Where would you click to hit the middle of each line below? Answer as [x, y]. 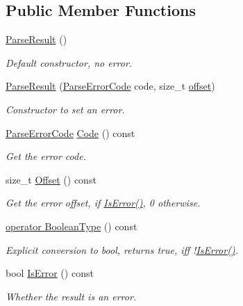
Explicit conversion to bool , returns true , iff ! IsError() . [122, 249]
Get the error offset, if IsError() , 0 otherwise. [103, 203]
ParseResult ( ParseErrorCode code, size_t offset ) [110, 86]
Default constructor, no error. [69, 62]
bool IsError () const [50, 273]
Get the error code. [46, 156]
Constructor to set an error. [65, 109]
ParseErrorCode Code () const [70, 132]
